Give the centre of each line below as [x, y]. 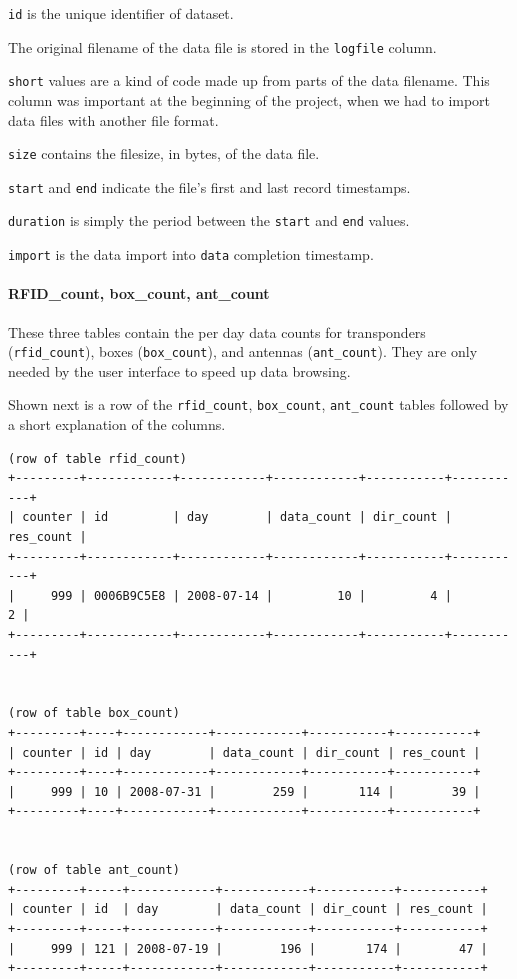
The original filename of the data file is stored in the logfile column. [222, 46]
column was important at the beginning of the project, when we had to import [249, 99]
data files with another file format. [113, 119]
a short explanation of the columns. [117, 424]
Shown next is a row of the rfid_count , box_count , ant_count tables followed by [258, 404]
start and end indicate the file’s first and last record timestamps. [209, 186]
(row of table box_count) [94, 713]
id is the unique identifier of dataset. [121, 13]
